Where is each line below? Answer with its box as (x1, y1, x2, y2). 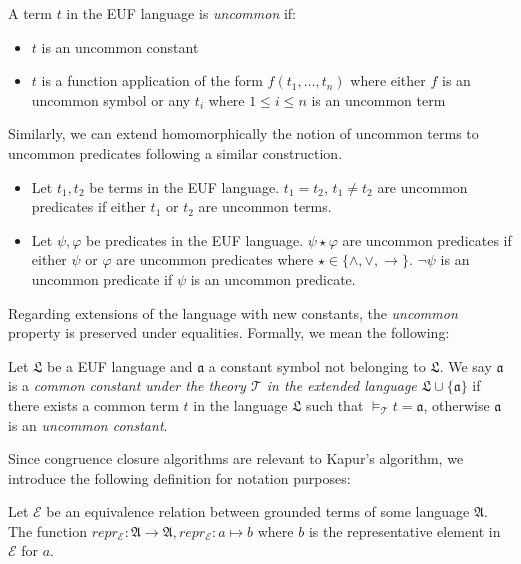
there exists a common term (8, 394, 179, 415)
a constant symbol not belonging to (208, 355, 426, 376)
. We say (439, 355, 492, 376)
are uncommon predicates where (116, 249, 314, 270)
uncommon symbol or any (31, 89, 191, 110)
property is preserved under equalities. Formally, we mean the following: (8, 322, 450, 343)
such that (306, 394, 364, 415)
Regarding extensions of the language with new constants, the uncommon (8, 302, 458, 323)
